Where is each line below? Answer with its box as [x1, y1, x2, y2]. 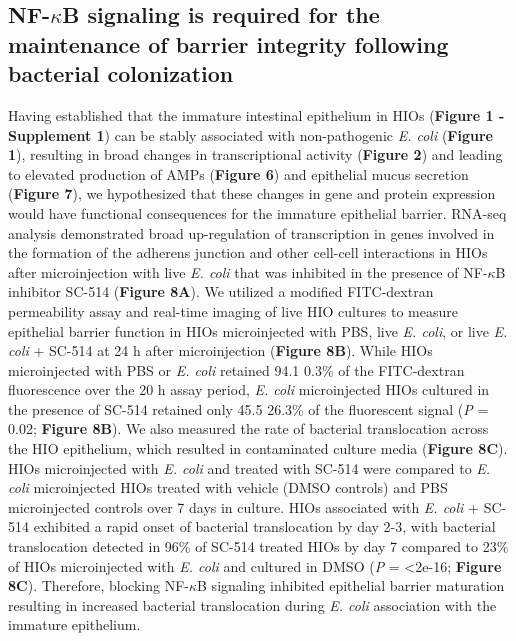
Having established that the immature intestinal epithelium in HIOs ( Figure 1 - [8, 104, 505, 125]
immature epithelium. [8, 614, 141, 635]
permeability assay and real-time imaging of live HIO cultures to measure [8, 300, 458, 321]
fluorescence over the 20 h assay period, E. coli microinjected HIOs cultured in [8, 379, 490, 400]
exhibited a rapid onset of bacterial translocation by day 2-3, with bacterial [33, 516, 496, 537]
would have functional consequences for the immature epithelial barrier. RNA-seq [8, 202, 507, 223]
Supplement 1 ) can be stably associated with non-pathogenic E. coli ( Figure [8, 124, 493, 145]
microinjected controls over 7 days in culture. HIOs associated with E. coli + [8, 496, 479, 517]
